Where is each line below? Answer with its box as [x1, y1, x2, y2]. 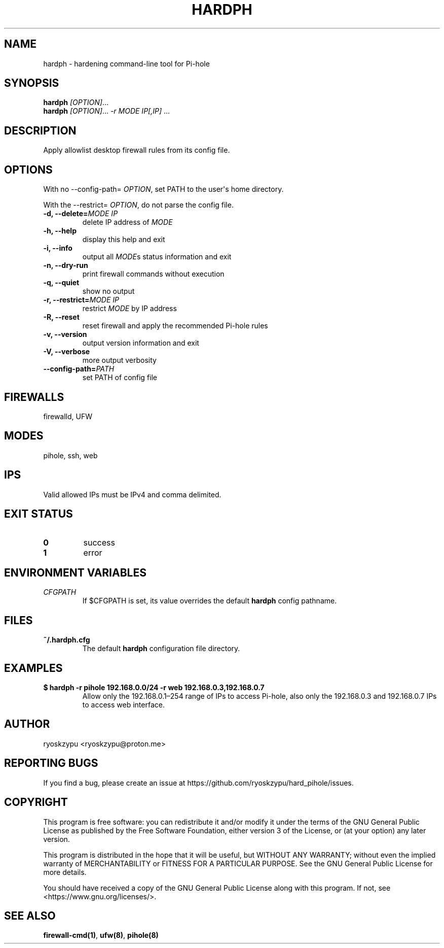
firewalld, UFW [43, 412, 93, 421]
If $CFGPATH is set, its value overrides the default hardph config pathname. [82, 596, 337, 605]
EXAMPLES [4, 661, 63, 674]
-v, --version [43, 330, 87, 339]
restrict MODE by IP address [82, 304, 177, 313]
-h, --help [43, 226, 77, 235]
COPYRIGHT [4, 796, 68, 809]
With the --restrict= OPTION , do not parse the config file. [43, 200, 234, 210]
